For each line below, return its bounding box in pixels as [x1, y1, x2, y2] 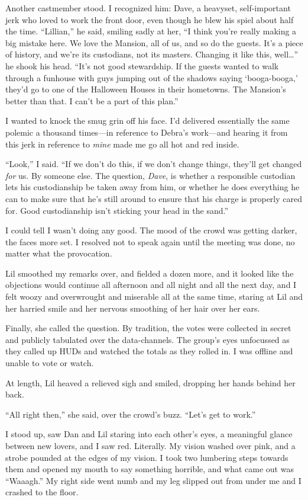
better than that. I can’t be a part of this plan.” [5, 94, 179, 107]
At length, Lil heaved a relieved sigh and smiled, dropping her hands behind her [5, 376, 296, 389]
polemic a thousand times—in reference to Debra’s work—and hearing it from [5, 126, 288, 138]
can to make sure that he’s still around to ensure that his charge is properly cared [5, 192, 302, 204]
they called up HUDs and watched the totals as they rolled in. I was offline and [5, 345, 293, 357]
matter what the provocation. [5, 247, 112, 259]
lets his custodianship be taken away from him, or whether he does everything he [5, 181, 300, 193]
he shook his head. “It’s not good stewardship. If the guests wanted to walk [5, 59, 279, 72]
